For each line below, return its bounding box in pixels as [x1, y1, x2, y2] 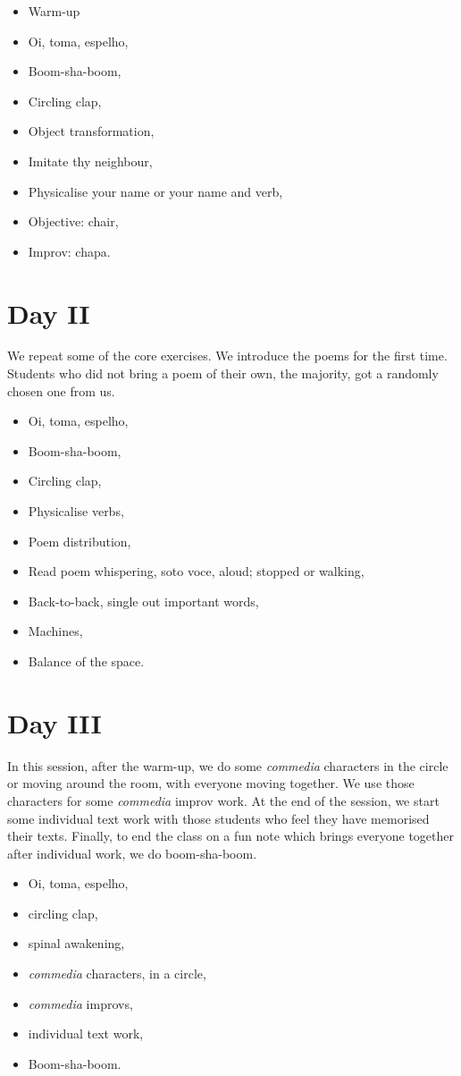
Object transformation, [28, 122, 155, 140]
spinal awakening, [28, 934, 125, 953]
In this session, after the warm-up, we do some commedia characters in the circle [7, 756, 448, 775]
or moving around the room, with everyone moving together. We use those [7, 774, 415, 792]
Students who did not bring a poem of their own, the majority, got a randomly [7, 364, 439, 383]
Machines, [28, 622, 83, 640]
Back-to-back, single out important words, [28, 591, 259, 610]
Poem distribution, [28, 531, 131, 550]
